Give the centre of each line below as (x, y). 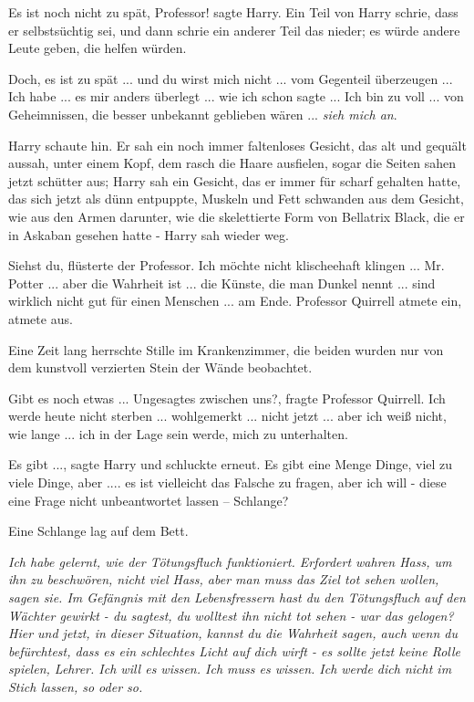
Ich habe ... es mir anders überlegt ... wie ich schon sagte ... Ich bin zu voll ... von (236, 96)
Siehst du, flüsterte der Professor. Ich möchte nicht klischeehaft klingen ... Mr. (227, 265)
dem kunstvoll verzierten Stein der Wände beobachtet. (160, 367)
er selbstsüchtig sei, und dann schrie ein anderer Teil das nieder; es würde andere (234, 30)
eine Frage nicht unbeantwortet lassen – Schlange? (149, 500)
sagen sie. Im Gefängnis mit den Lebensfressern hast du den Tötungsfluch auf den (237, 597)
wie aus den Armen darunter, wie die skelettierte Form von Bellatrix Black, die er (237, 216)
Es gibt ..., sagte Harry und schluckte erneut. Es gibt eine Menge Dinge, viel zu (231, 464)
